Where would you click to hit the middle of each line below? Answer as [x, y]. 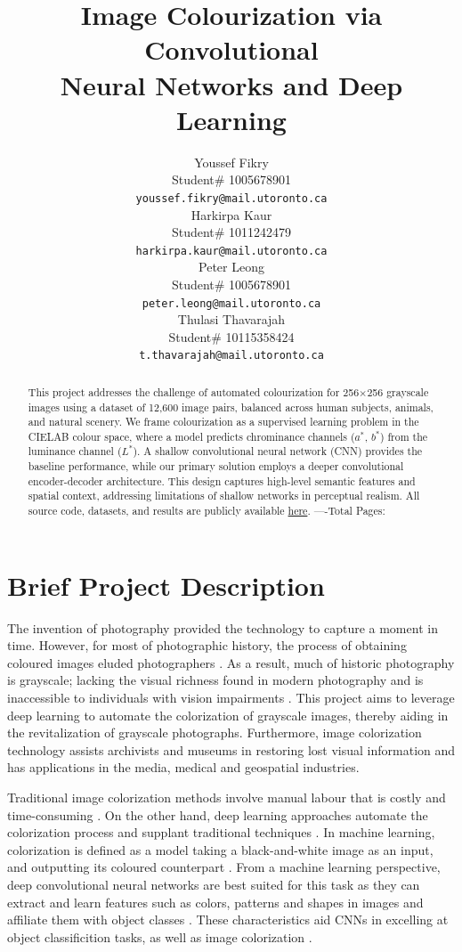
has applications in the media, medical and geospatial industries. [183, 767]
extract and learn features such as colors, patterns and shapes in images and [215, 902]
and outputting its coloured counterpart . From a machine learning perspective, [224, 867]
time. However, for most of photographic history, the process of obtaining [207, 645]
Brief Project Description [166, 585]
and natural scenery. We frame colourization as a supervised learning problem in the [223, 422]
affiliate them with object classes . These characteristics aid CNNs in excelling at [228, 919]
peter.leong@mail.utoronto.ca [231, 303]
